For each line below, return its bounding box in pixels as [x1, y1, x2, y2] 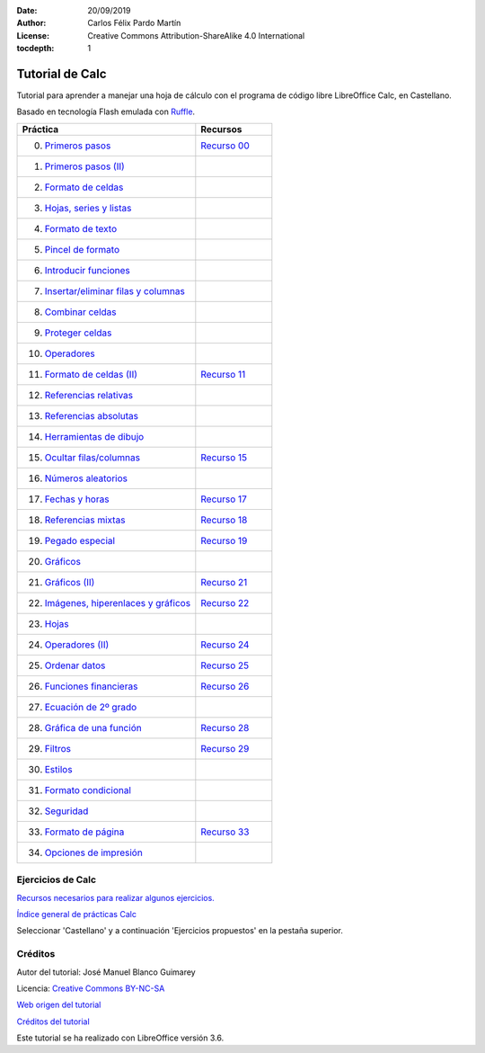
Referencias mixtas [44, 513, 126, 526]
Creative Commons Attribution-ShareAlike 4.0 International [87, 30, 305, 40]
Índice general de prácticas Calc [16, 909, 137, 919]
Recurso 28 [200, 721, 250, 734]
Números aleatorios [44, 472, 128, 485]
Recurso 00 [200, 139, 251, 152]
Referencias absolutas [44, 409, 139, 422]
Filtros [44, 742, 72, 754]
